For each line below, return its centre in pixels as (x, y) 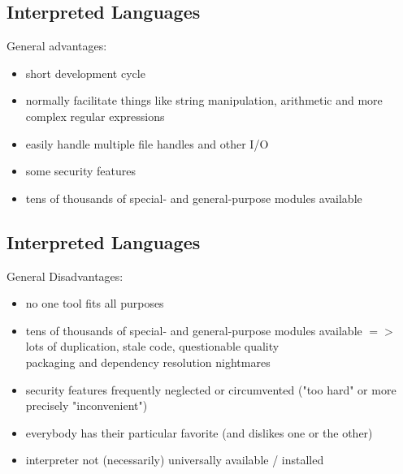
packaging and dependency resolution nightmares (148, 362)
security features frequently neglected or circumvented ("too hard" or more (211, 389)
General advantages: (57, 46)
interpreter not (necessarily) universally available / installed (175, 460)
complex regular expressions (95, 116)
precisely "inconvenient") (87, 405)
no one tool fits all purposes (95, 303)
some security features (81, 171)
